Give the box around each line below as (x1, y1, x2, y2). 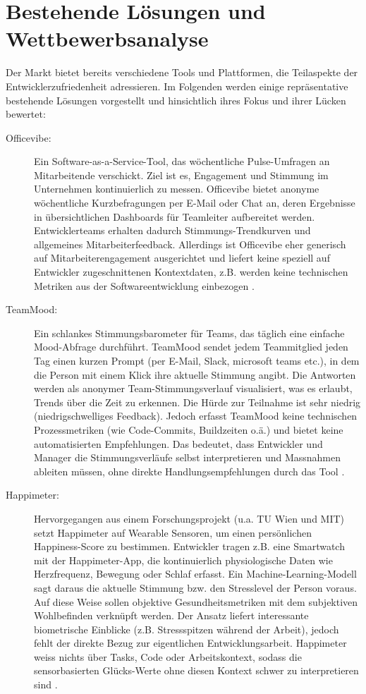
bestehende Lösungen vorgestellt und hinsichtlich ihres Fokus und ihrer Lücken (6, 92, 346, 107)
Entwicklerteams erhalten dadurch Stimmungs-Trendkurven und (34, 223, 311, 238)
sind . (34, 677, 58, 692)
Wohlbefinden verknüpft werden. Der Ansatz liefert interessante (34, 608, 309, 623)
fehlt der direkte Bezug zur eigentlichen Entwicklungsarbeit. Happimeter (34, 635, 347, 650)
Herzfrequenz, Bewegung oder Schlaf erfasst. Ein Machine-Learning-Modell (34, 566, 357, 581)
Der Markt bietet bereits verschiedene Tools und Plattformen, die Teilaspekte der (6, 65, 358, 80)
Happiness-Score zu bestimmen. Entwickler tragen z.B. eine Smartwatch (34, 539, 345, 554)
